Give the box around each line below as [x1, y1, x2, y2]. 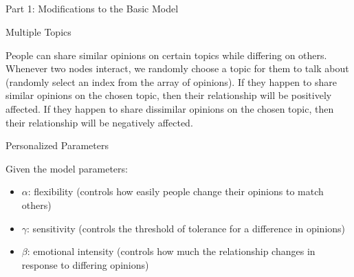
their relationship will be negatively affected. [5, 115, 193, 129]
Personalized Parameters [5, 138, 109, 153]
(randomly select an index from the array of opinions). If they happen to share [5, 74, 337, 89]
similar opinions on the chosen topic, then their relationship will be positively [5, 88, 332, 102]
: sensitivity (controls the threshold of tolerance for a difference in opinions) [27, 221, 346, 235]
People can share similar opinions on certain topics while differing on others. [5, 47, 327, 62]
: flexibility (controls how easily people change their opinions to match [27, 184, 324, 199]
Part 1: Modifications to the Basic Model [5, 1, 179, 16]
